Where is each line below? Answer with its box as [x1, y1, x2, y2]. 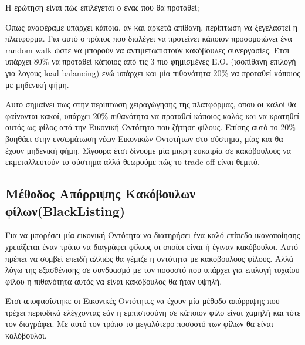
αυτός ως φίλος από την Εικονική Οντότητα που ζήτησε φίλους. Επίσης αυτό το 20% [5, 121, 296, 133]
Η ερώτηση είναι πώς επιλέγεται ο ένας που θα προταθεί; [5, 1, 199, 13]
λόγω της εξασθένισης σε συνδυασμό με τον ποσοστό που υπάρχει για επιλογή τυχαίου [5, 263, 300, 276]
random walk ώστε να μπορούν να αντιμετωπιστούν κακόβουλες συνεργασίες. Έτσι [5, 43, 290, 56]
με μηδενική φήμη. [5, 78, 69, 90]
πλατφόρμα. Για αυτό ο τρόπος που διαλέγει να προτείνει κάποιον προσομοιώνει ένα [5, 32, 292, 45]
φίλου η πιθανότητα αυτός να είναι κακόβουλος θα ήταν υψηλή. [5, 275, 222, 287]
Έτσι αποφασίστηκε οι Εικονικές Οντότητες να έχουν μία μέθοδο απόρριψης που [5, 295, 280, 307]
